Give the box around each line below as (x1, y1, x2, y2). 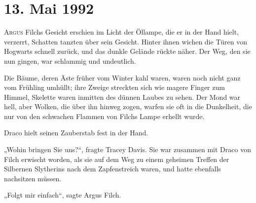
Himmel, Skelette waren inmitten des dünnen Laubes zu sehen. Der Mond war (4, 91, 241, 102)
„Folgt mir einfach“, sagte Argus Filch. (4, 190, 121, 200)
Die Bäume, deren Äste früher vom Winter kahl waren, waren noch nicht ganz (4, 72, 241, 82)
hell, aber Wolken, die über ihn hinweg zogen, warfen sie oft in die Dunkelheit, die (4, 101, 252, 112)
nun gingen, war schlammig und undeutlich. (4, 55, 136, 66)
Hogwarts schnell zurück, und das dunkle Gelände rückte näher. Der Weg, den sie (4, 46, 251, 56)
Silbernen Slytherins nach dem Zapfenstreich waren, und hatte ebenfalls (4, 163, 221, 174)
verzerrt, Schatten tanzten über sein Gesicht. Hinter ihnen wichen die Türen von (4, 36, 247, 46)
